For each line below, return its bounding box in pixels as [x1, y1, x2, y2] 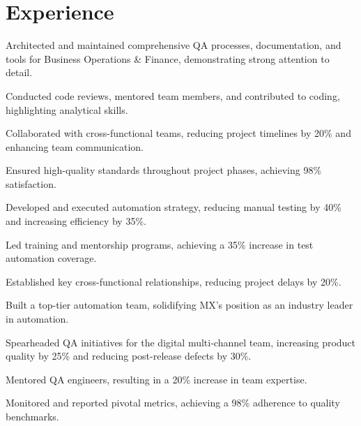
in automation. [6, 311, 69, 326]
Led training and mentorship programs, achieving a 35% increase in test [6, 237, 314, 251]
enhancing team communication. [6, 139, 144, 154]
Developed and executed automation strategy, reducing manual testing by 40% [6, 200, 341, 214]
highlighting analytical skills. [6, 102, 128, 117]
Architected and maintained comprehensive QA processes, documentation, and [6, 38, 341, 52]
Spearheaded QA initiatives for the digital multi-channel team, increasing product [6, 335, 356, 349]
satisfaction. [6, 176, 56, 191]
